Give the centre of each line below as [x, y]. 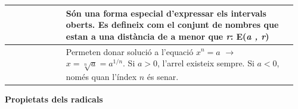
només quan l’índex [101, 76]
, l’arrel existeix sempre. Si [206, 63]
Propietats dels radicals [54, 99]
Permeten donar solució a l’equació [130, 51]
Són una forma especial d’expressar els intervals [166, 13]
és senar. [163, 76]
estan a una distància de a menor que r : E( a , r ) [167, 36]
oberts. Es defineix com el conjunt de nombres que [172, 25]
